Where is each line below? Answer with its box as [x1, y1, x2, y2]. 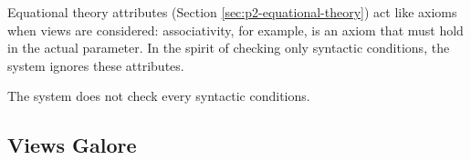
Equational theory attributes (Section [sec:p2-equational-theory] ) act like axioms [7, 3, 457, 21]
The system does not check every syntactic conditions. [7, 86, 310, 105]
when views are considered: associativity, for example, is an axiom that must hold [7, 20, 464, 39]
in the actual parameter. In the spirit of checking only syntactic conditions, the [7, 38, 450, 57]
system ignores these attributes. [7, 55, 184, 75]
